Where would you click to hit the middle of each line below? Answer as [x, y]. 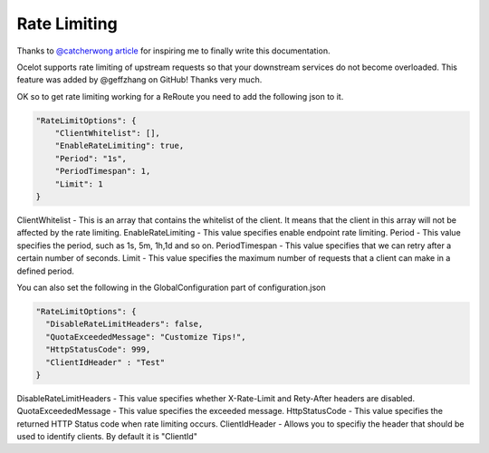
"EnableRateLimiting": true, [120, 146]
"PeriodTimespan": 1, [103, 171]
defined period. [45, 271]
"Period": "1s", [91, 158]
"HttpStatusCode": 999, [98, 350]
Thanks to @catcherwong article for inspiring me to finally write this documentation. [173, 51]
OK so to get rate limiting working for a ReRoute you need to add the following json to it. [180, 96]
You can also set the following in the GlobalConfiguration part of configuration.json [171, 287]
